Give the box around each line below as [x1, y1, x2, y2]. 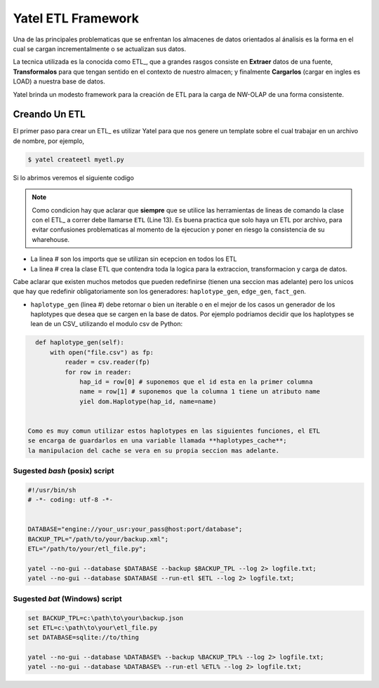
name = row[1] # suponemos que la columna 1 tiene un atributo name [79, 388, 321, 396]
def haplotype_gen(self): [35, 339, 124, 346]
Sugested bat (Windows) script [13, 593, 122, 603]
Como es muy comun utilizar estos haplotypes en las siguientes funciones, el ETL [27, 426, 321, 435]
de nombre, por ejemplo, [13, 137, 84, 145]
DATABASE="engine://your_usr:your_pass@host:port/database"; [27, 525, 243, 533]
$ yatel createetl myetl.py [27, 155, 124, 163]
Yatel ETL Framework [13, 11, 140, 26]
